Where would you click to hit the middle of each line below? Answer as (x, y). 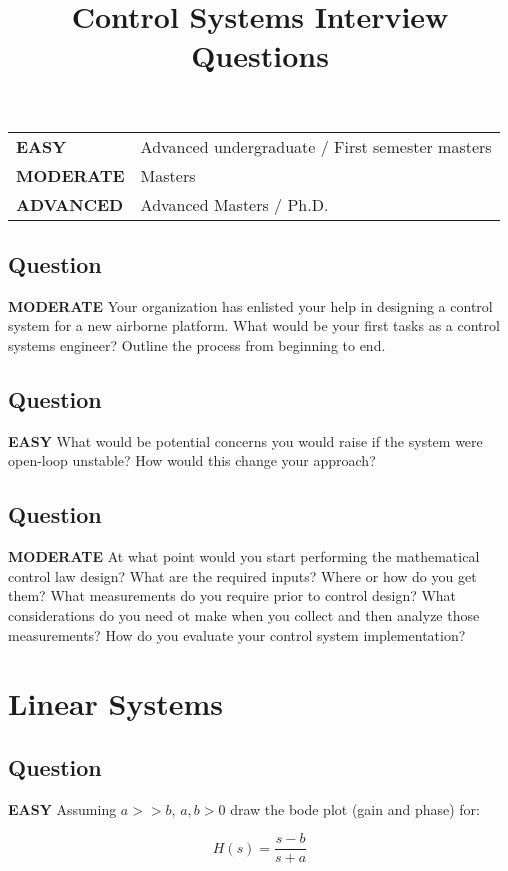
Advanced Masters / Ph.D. (234, 204)
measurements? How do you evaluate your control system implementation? (237, 634)
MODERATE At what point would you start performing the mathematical (244, 556)
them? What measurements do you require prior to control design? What (232, 595)
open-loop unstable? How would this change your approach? (192, 460)
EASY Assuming (62, 808)
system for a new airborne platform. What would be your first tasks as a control (254, 325)
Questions (260, 55)
